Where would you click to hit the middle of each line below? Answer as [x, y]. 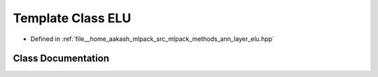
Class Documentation [61, 59]
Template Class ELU [72, 18]
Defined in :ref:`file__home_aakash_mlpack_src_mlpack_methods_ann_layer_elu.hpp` [152, 39]
